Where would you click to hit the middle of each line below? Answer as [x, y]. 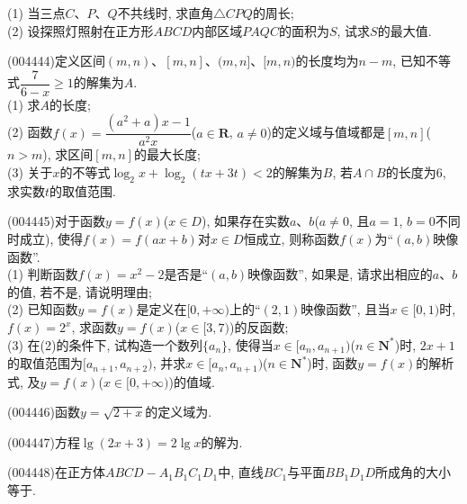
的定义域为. [179, 412]
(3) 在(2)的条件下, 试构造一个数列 [105, 344]
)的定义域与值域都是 [326, 132]
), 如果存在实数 [245, 221]
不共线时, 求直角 [166, 13]
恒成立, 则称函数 [292, 239]
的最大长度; [167, 154]
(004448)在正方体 [56, 472]
